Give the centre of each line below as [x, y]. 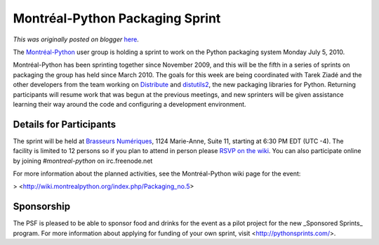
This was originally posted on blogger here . [76, 39]
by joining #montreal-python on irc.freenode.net [83, 161]
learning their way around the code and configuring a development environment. [129, 104]
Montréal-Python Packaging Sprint [117, 18]
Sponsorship [41, 207]
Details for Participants [65, 124]
